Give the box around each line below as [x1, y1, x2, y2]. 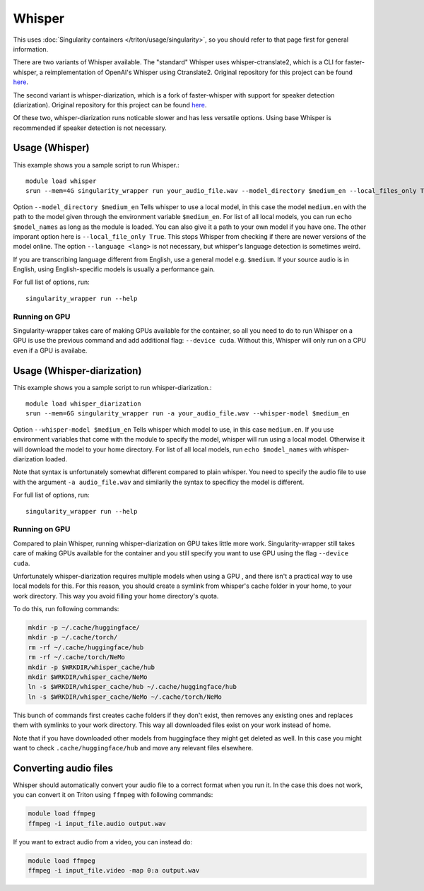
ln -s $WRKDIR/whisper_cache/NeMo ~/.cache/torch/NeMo [28, 692, 222, 701]
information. [13, 45, 49, 53]
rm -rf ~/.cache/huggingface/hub [28, 643, 144, 651]
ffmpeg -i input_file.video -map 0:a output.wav [28, 866, 200, 874]
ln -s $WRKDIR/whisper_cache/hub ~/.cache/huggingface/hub [28, 683, 237, 691]
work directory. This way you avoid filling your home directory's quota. [13, 591, 219, 600]
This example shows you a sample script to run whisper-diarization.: [13, 383, 212, 391]
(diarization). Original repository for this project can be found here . [13, 100, 207, 109]
